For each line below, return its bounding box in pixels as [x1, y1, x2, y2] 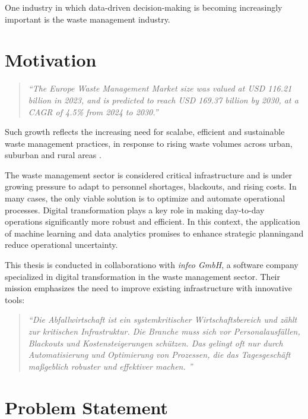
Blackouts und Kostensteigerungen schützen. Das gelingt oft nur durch [28, 336, 283, 349]
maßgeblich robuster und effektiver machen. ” [28, 360, 193, 372]
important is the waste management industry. [5, 12, 170, 25]
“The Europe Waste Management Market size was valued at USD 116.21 [28, 82, 292, 94]
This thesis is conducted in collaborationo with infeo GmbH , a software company [5, 259, 299, 271]
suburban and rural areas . [5, 149, 101, 161]
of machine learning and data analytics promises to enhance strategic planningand [5, 226, 304, 239]
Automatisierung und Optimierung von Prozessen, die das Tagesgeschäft [28, 348, 291, 361]
